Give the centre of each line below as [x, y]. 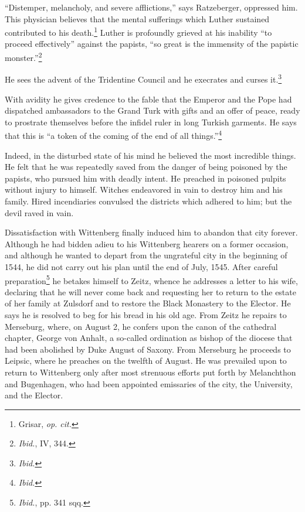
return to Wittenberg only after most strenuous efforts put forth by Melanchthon [150, 372]
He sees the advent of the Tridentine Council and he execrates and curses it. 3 [143, 78]
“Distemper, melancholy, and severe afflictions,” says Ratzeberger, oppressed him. [151, 7]
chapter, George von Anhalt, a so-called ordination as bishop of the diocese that [149, 338]
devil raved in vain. [39, 212]
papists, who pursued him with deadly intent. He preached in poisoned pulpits [145, 178]
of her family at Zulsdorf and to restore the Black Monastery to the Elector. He [148, 303]
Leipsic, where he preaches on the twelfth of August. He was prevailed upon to [146, 361]
